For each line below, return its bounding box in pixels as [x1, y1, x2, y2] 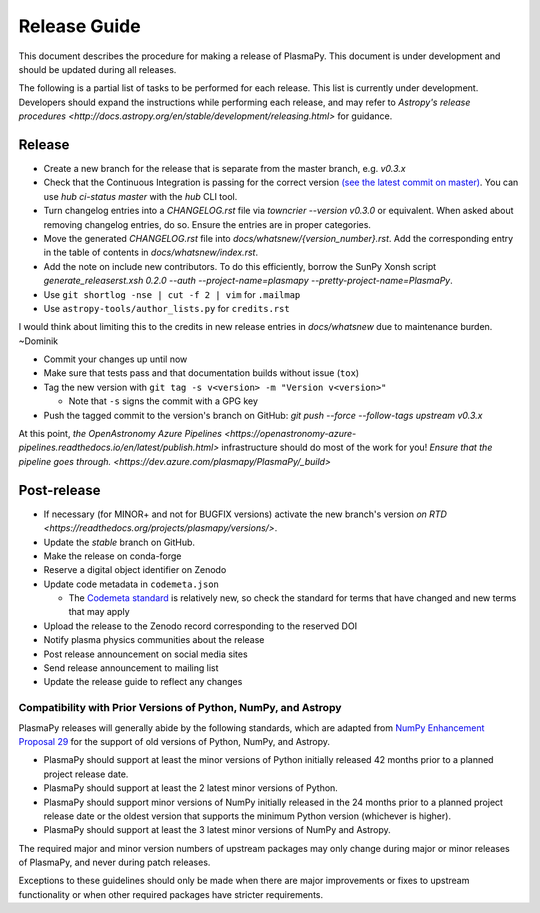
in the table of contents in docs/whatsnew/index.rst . [43, 246, 259, 259]
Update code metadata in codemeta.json [43, 578, 220, 590]
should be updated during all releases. [18, 63, 177, 75]
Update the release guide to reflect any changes [43, 676, 243, 688]
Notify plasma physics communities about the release [43, 634, 265, 646]
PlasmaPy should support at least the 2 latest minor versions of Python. [43, 782, 339, 794]
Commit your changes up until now [43, 353, 188, 365]
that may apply [68, 606, 130, 618]
